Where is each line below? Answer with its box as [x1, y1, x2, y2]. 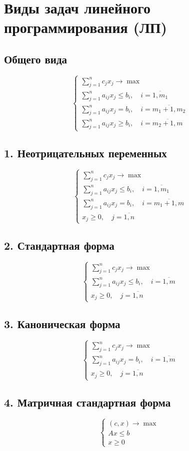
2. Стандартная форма [4, 237, 114, 253]
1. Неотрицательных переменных [4, 145, 167, 161]
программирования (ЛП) [4, 17, 167, 37]
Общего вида [4, 51, 67, 66]
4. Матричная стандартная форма [4, 394, 171, 410]
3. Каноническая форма [4, 316, 120, 331]
